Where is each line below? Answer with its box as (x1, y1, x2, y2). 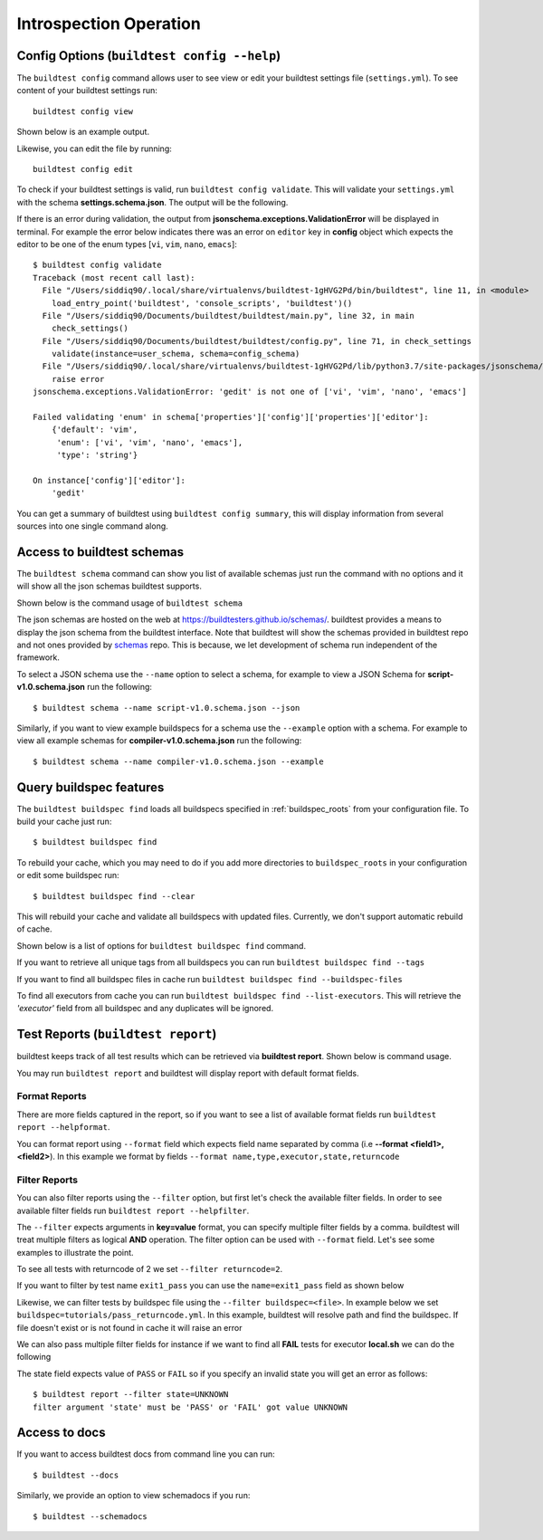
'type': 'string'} (56, 450, 138, 461)
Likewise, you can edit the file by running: (16, 143, 172, 154)
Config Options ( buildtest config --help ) (16, 48, 281, 63)
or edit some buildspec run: (16, 870, 119, 881)
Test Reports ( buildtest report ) (16, 1027, 217, 1042)
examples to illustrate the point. (16, 1247, 135, 1258)
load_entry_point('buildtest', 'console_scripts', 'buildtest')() (51, 298, 353, 308)
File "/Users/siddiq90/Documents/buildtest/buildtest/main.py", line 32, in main (42, 311, 415, 320)
